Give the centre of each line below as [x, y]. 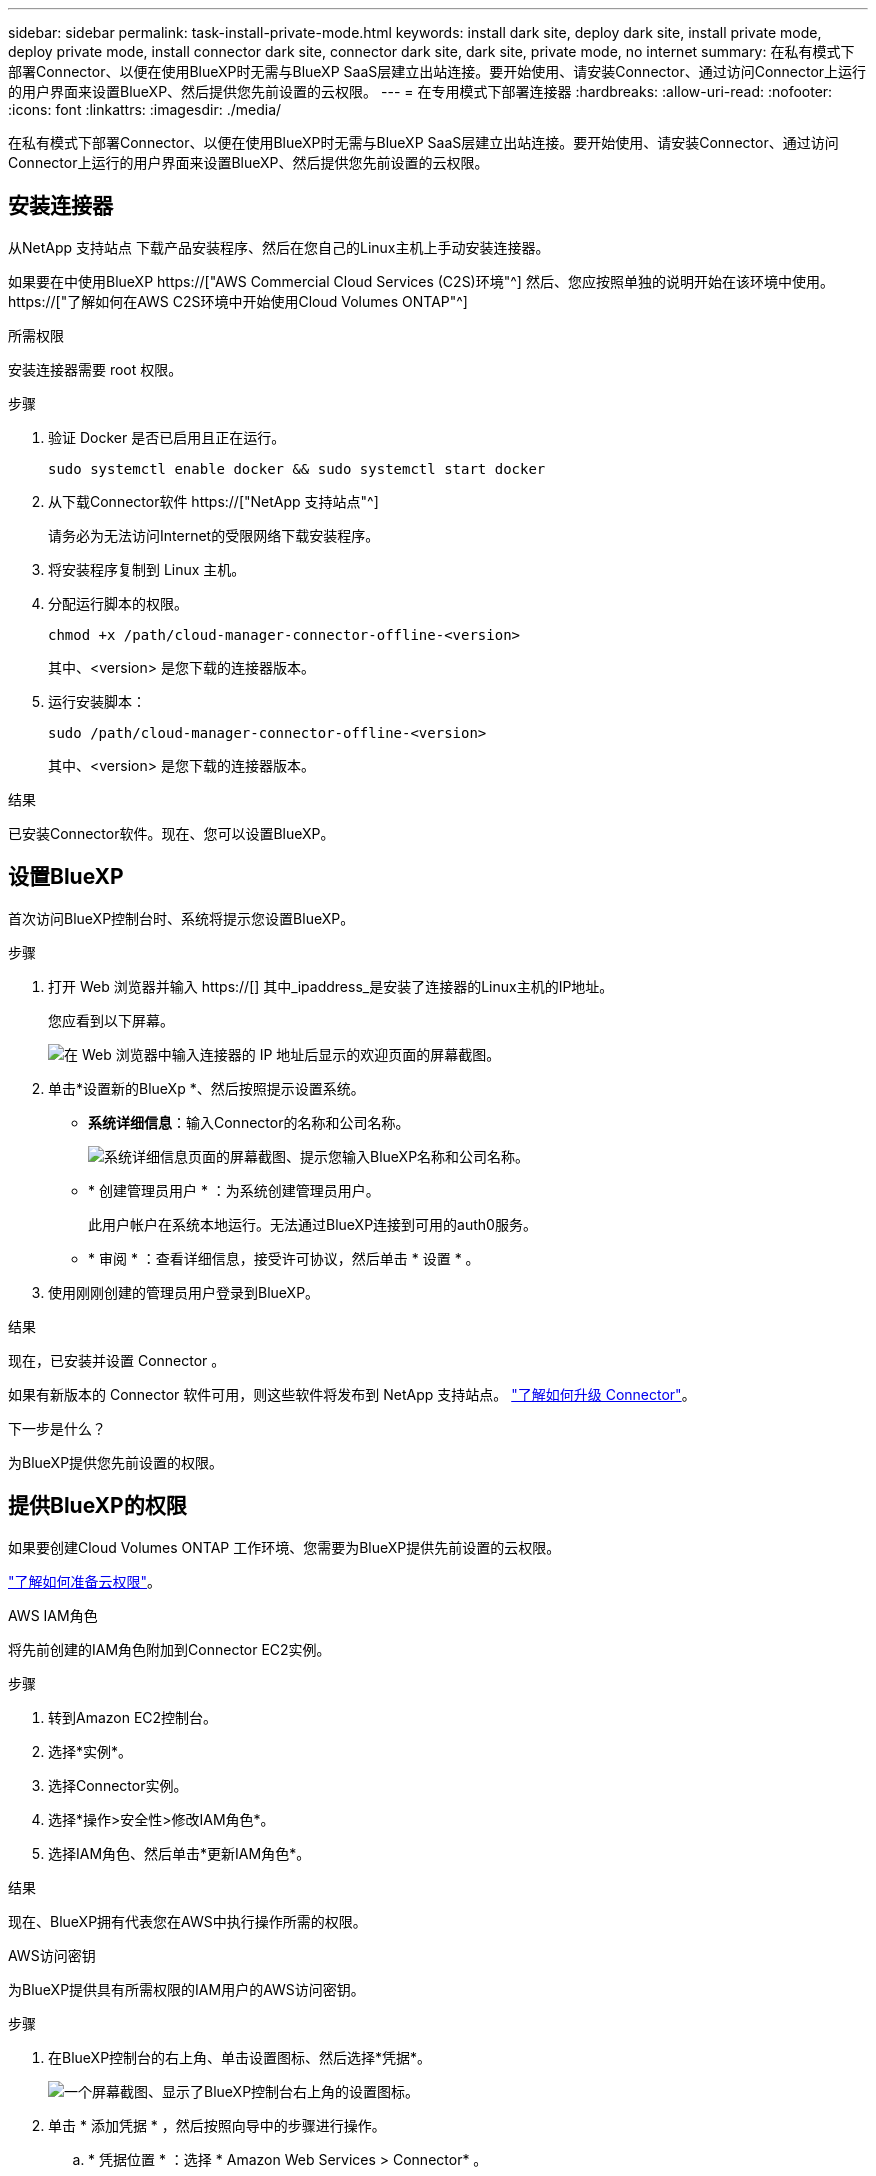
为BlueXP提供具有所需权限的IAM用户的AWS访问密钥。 [186, 1989]
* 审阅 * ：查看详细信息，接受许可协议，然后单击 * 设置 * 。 [284, 1258]
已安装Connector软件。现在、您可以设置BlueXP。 [171, 833]
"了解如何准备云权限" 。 [85, 1581]
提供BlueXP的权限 [97, 1506]
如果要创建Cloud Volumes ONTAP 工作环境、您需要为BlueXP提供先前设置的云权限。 [284, 1547]
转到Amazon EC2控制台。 [133, 1717]
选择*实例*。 [90, 1751]
